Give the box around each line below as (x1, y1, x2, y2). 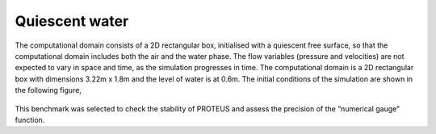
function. (15, 115, 45, 124)
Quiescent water (15, 12, 129, 30)
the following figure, (15, 86, 82, 95)
